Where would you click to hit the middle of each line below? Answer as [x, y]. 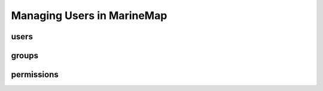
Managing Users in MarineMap [89, 15]
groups [25, 56]
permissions [35, 75]
